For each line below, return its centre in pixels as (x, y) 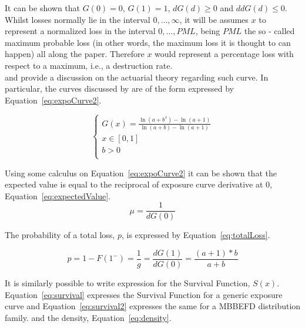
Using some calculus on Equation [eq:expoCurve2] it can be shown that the (141, 173)
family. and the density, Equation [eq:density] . (88, 317)
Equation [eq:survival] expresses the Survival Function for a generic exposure (144, 294)
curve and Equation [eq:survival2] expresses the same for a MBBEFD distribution (153, 306)
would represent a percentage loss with (224, 54)
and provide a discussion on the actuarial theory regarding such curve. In (137, 77)
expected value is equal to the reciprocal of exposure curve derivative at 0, (138, 184)
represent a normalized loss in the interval (80, 31)
